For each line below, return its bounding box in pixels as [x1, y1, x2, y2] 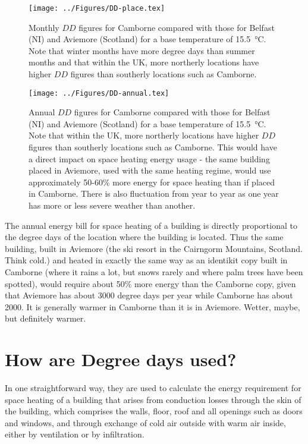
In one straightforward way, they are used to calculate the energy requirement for [5, 382, 301, 394]
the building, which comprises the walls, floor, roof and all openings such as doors [5, 405, 303, 417]
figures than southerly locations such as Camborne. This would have [29, 141, 277, 153]
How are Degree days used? [5, 347, 237, 371]
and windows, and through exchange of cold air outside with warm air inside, [5, 416, 286, 429]
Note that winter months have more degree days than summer [29, 44, 255, 56]
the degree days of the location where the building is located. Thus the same [5, 231, 284, 243]
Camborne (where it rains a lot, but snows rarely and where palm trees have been [5, 266, 303, 278]
